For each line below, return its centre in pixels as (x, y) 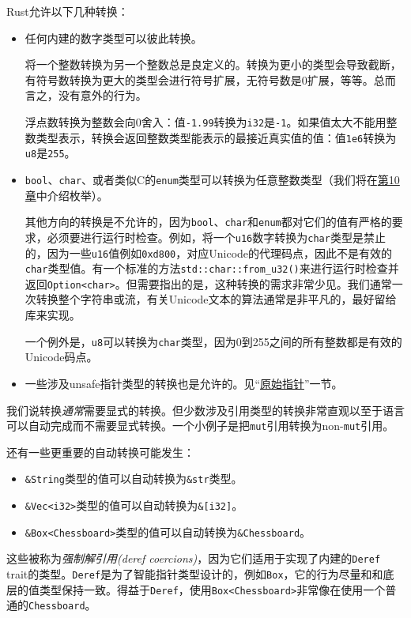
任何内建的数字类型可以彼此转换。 (113, 38)
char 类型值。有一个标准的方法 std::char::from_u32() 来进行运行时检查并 (212, 268)
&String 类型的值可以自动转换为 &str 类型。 (134, 479)
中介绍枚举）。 (72, 195)
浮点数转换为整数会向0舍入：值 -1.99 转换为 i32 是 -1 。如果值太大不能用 (205, 121)
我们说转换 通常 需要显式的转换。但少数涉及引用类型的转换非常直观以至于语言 (205, 410)
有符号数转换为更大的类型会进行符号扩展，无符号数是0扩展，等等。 (199, 79)
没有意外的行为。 (102, 95)
